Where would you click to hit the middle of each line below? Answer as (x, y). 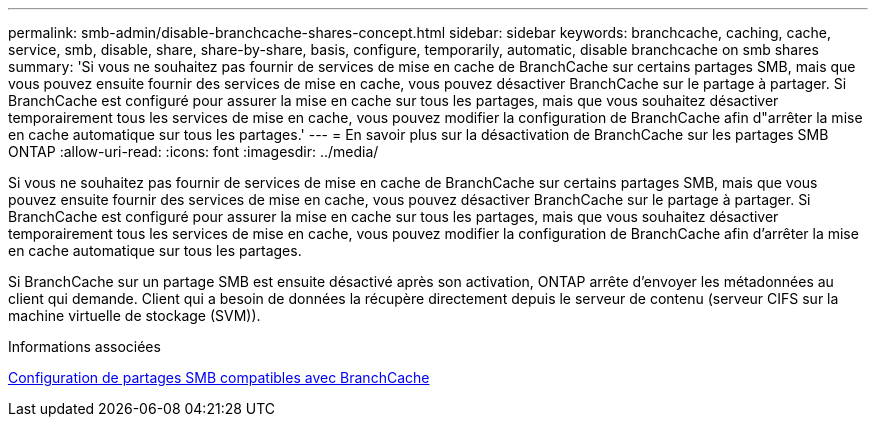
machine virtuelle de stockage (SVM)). (134, 315)
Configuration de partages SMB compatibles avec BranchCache (219, 377)
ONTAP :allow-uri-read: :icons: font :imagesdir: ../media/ (193, 151)
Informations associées (84, 346)
